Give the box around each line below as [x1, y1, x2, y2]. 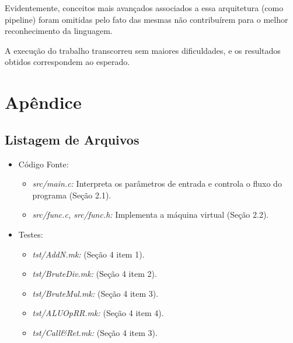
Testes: [18, 228, 43, 240]
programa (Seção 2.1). [32, 188, 111, 201]
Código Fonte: [18, 157, 69, 170]
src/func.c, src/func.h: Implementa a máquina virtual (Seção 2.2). [32, 208, 269, 221]
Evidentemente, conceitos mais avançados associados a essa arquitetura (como [5, 2, 284, 13]
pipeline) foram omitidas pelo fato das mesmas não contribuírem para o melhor [5, 13, 288, 25]
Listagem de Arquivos [5, 130, 139, 148]
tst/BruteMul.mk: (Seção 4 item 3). [32, 287, 159, 299]
